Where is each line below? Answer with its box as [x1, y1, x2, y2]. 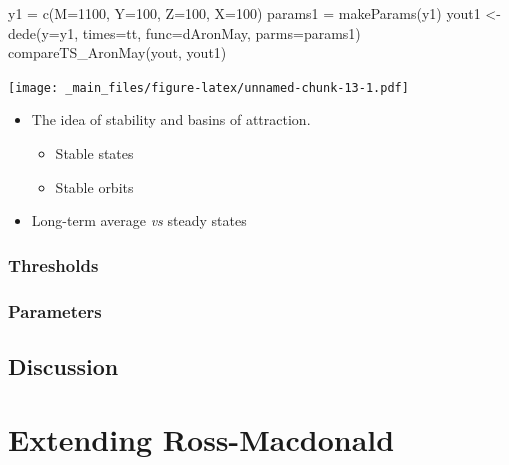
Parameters [8, 298, 102, 323]
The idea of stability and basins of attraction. [31, 109, 311, 130]
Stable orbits [55, 176, 134, 197]
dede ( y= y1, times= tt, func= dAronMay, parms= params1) [8, 22, 361, 43]
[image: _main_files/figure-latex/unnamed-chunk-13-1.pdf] [8, 80, 409, 95]
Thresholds [8, 252, 99, 277]
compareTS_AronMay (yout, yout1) [8, 42, 227, 63]
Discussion [8, 350, 119, 381]
